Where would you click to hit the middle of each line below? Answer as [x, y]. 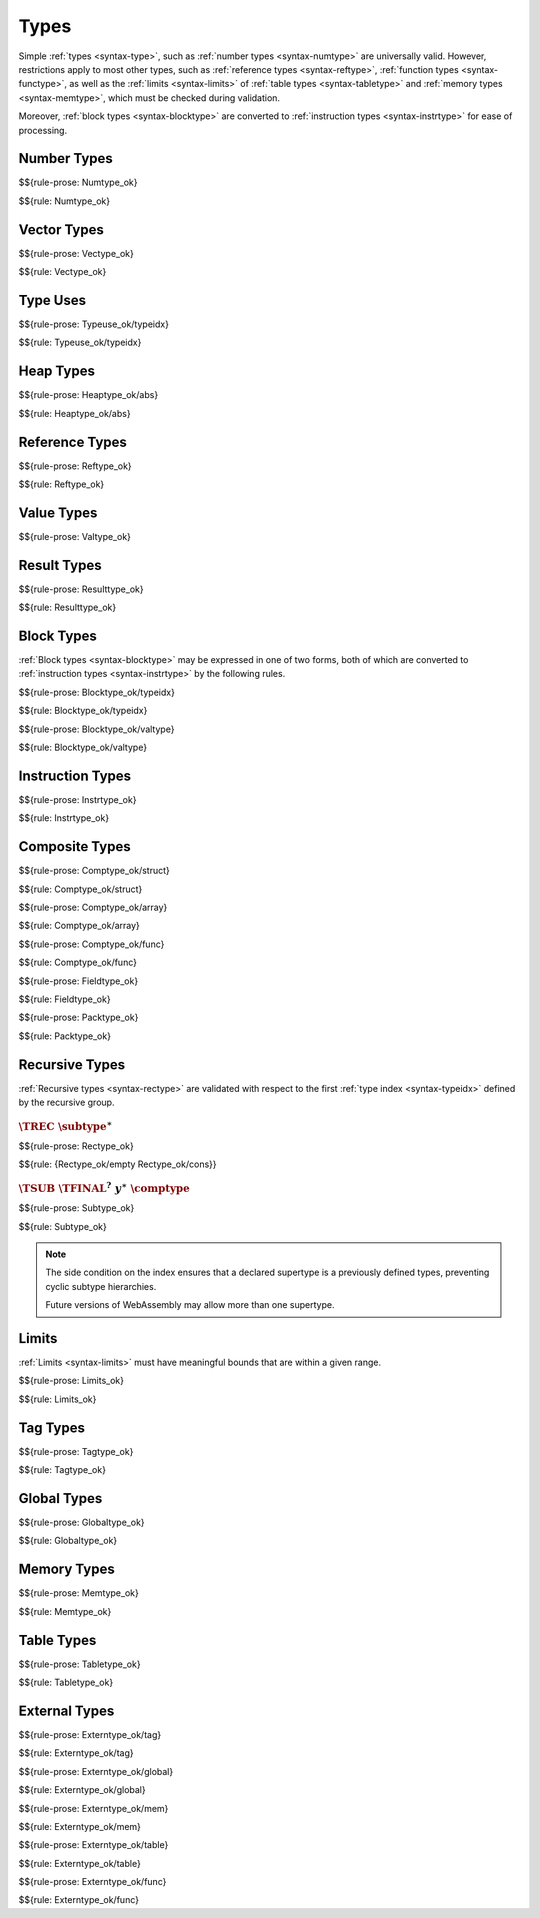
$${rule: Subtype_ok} [62, 1226]
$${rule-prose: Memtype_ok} [78, 1593]
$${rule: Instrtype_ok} [64, 818]
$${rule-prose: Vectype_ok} [76, 253]
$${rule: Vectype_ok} [62, 272]
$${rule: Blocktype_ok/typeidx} [83, 711]
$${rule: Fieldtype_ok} [64, 999]
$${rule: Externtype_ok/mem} [80, 1826]
